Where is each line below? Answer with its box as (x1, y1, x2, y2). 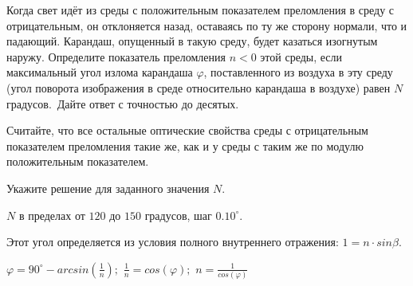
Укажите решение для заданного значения (6, 179, 210, 196)
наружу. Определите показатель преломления (6, 48, 226, 65)
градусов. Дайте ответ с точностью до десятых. (6, 95, 239, 112)
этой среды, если (260, 48, 343, 65)
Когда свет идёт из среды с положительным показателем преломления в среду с (6, 2, 395, 18)
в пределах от (18, 206, 85, 223)
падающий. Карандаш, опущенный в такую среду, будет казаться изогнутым (6, 33, 378, 49)
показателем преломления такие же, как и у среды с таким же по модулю (6, 137, 364, 154)
